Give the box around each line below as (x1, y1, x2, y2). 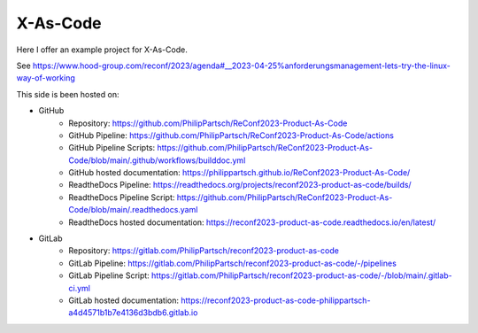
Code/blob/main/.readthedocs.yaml (68, 205, 198, 215)
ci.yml (68, 283, 90, 293)
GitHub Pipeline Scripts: (68, 143, 156, 153)
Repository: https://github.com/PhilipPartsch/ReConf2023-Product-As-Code (68, 118, 348, 128)
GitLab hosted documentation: (68, 295, 180, 306)
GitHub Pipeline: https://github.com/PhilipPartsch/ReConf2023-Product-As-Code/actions (68, 129, 394, 141)
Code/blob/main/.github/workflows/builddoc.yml (68, 155, 246, 166)
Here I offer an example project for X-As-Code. (16, 44, 188, 55)
